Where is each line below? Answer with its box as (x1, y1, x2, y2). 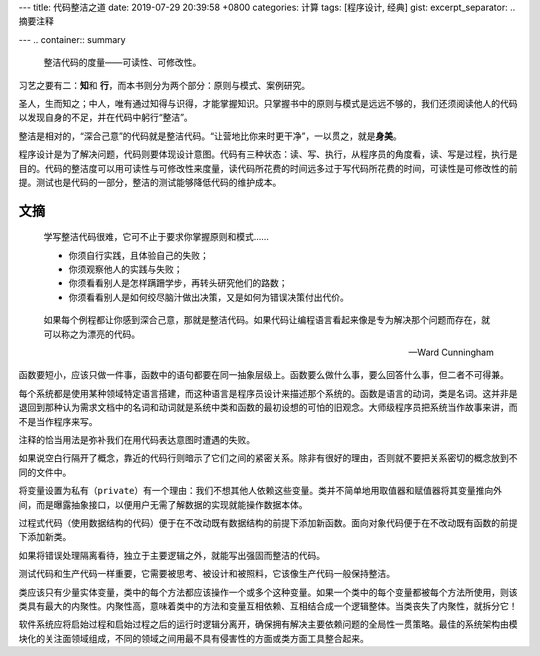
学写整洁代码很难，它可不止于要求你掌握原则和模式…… (43, 231, 270, 243)
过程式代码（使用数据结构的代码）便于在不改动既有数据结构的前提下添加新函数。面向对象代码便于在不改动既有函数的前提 (18, 516, 518, 529)
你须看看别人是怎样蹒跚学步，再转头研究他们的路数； (68, 277, 288, 289)
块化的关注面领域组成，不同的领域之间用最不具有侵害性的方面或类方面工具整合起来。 (18, 632, 369, 644)
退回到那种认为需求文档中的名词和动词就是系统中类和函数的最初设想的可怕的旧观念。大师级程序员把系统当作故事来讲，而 (18, 401, 518, 414)
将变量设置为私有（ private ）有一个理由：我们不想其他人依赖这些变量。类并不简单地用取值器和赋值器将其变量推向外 (18, 485, 503, 497)
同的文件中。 (18, 466, 72, 478)
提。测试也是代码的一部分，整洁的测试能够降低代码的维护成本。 (18, 176, 282, 188)
